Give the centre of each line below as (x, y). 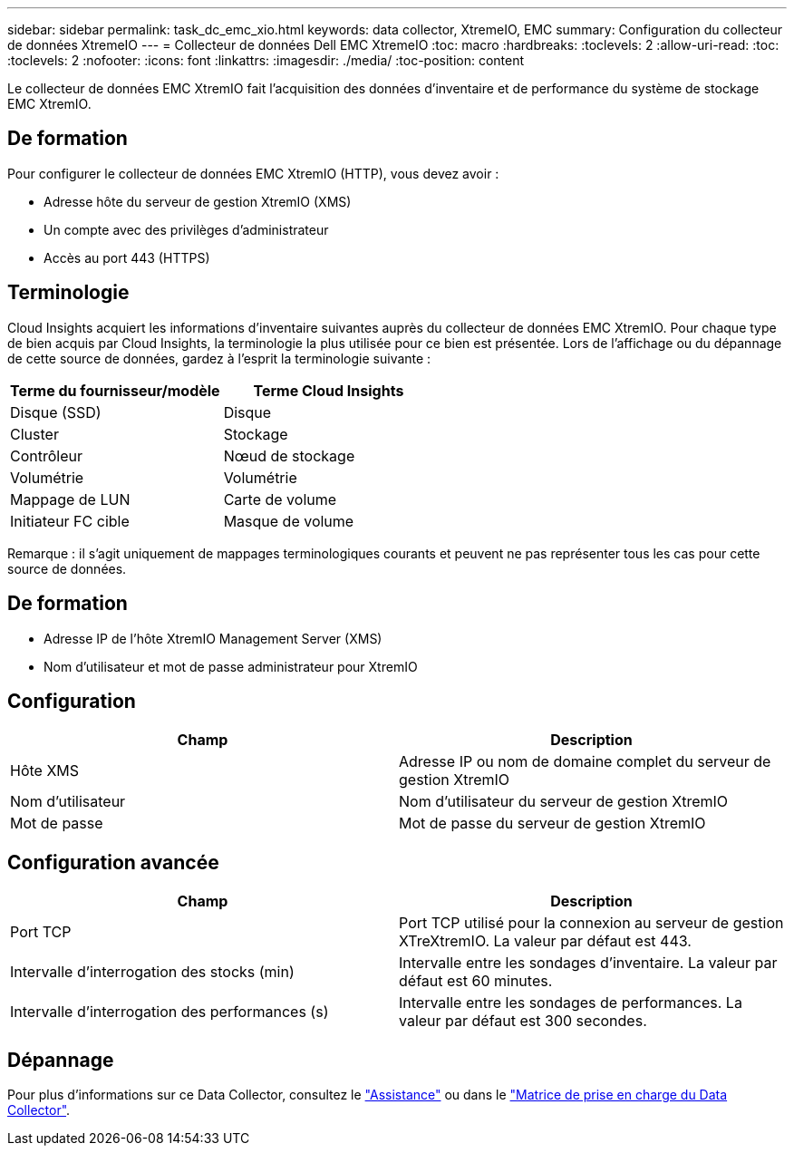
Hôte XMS (45, 771)
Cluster (34, 434)
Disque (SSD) (56, 412)
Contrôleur (47, 455)
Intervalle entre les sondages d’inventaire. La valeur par (588, 963)
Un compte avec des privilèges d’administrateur (186, 229)
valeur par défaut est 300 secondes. (523, 1021)
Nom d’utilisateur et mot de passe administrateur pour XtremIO (231, 666)
